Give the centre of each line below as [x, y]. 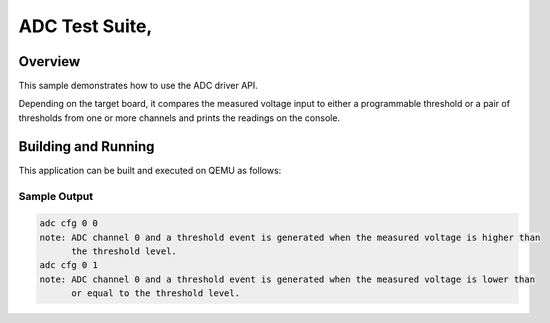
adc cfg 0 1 [69, 265]
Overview [49, 61]
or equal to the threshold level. [155, 293]
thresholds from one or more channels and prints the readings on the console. [179, 117]
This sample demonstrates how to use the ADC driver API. [138, 86]
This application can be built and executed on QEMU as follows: [150, 170]
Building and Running [86, 146]
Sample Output [56, 196]
